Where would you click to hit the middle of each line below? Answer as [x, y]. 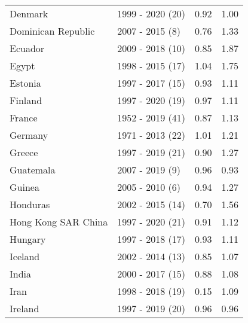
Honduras [30, 204]
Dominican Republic [52, 31]
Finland [26, 100]
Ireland [25, 308]
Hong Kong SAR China [59, 222]
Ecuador [27, 48]
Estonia [25, 83]
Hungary [28, 239]
